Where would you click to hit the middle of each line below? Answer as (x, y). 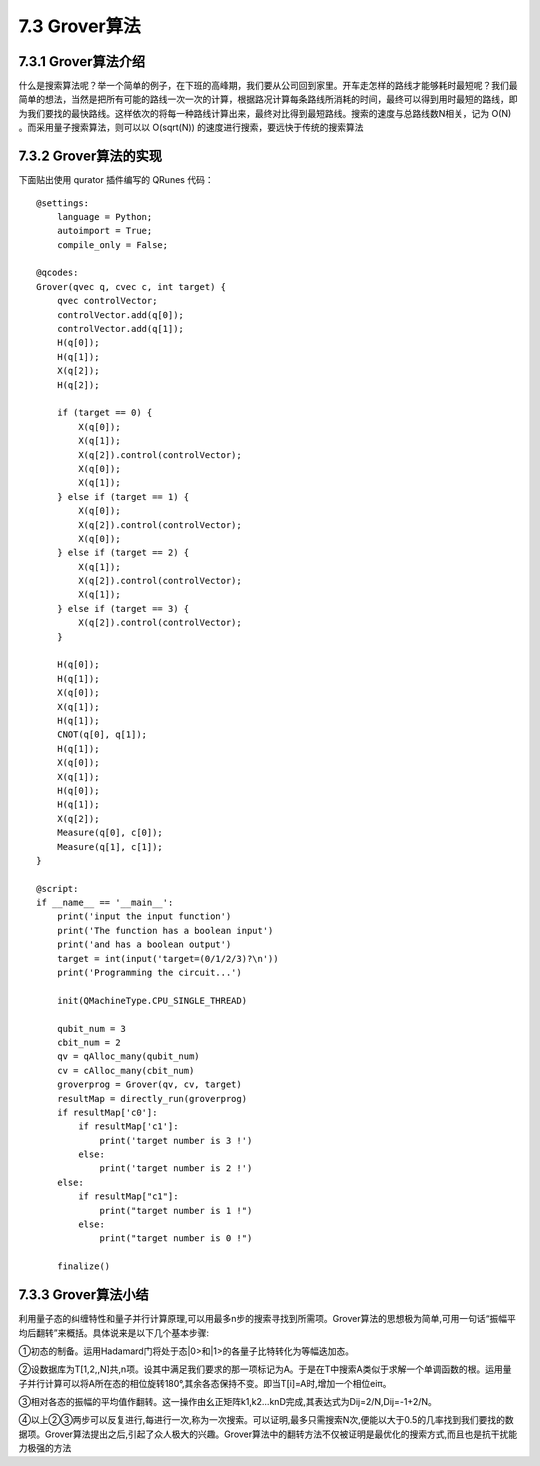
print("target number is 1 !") (176, 1210)
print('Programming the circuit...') (149, 973)
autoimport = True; (104, 231)
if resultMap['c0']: (107, 1112)
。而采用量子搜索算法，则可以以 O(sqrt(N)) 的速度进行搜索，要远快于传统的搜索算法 (191, 127)
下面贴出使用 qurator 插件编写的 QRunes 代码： (116, 180)
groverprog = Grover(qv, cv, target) (149, 1084)
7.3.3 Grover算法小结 (83, 1295)
